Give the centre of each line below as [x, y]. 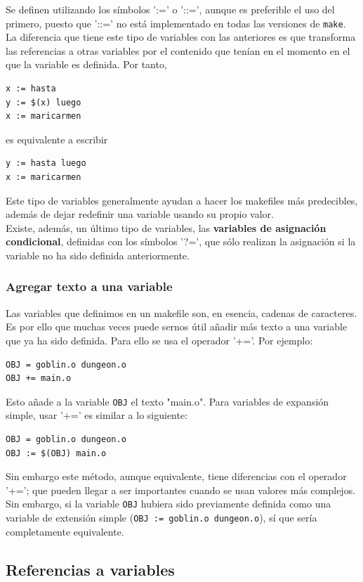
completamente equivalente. [65, 531]
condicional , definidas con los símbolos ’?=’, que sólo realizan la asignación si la [181, 241]
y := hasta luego [46, 163]
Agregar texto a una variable [89, 286]
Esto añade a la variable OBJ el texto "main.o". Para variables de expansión [167, 401]
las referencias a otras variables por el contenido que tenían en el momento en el [178, 50]
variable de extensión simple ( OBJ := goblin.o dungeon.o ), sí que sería [161, 518]
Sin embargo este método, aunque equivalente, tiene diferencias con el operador [176, 476]
